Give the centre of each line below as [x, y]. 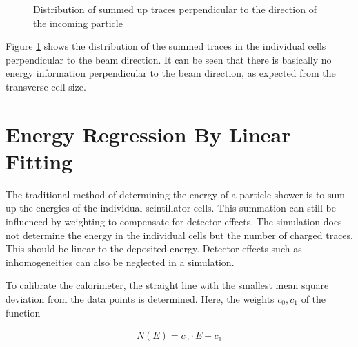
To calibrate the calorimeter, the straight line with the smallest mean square [167, 285]
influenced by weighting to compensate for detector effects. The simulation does [174, 222]
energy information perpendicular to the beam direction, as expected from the [171, 73]
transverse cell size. [46, 86]
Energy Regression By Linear [148, 134]
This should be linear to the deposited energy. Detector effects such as [154, 248]
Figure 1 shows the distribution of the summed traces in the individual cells [166, 46]
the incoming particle [78, 22]
